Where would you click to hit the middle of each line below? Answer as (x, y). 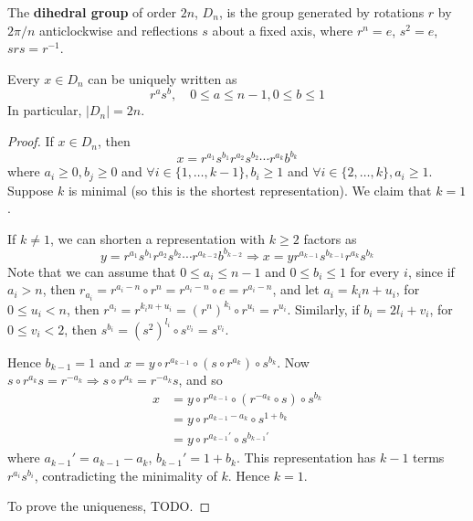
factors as (330, 238)
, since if (431, 271)
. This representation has (306, 457)
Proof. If (31, 141)
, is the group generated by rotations (321, 12)
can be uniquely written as (163, 78)
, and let (296, 289)
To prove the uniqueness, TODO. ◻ (109, 506)
